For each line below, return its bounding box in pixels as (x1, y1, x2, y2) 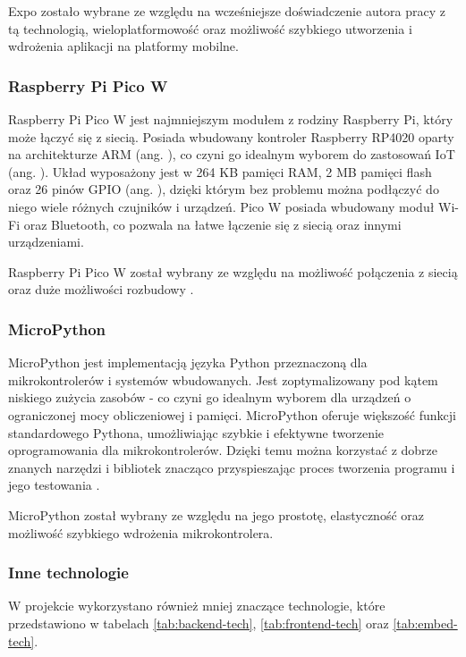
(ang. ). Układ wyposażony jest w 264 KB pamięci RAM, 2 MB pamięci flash (8, 162, 432, 181)
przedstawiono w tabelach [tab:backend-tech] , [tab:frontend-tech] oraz (8, 613, 389, 632)
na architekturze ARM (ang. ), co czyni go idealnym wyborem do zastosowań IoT (8, 145, 455, 164)
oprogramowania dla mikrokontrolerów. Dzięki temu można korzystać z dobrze (8, 441, 438, 459)
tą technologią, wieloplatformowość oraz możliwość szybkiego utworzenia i (8, 19, 412, 38)
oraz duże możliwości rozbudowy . (8, 280, 194, 299)
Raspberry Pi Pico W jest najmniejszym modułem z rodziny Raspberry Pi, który (8, 110, 453, 128)
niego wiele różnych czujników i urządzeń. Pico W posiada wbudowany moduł (8, 197, 435, 215)
